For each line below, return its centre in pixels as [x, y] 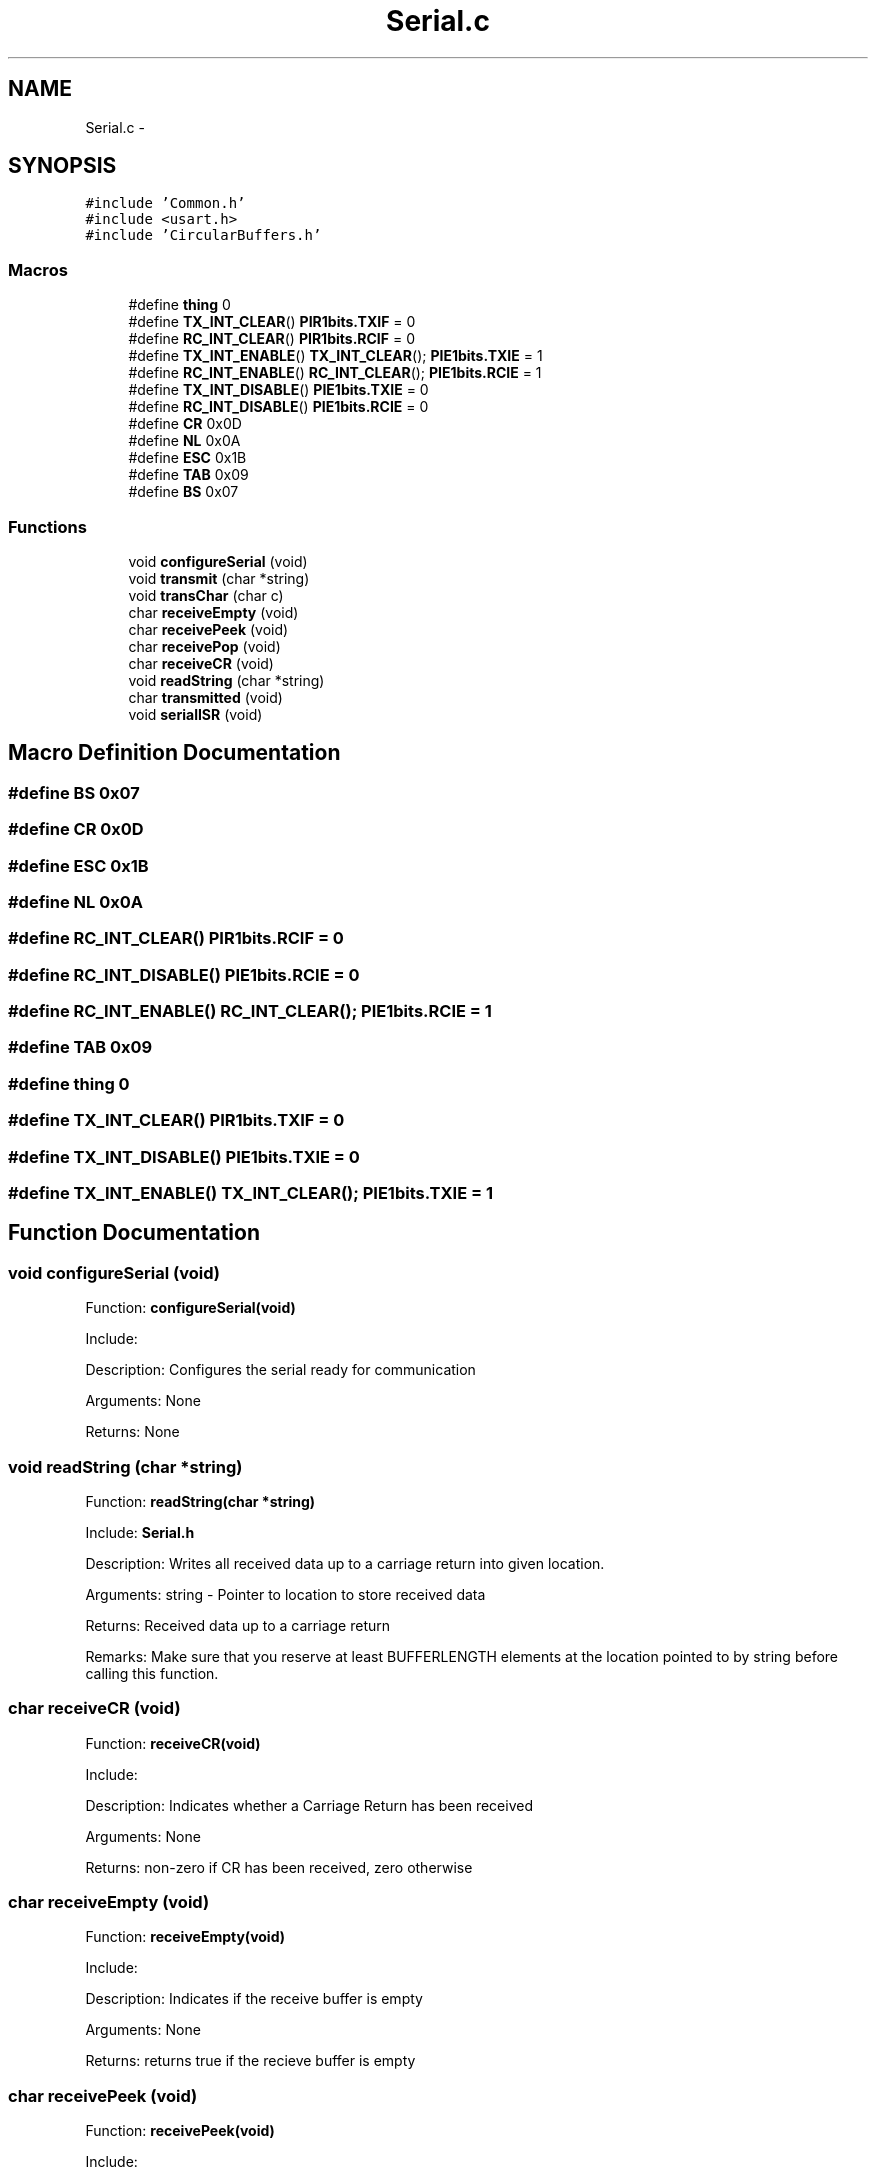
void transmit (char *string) [219, 578]
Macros [38, 269]
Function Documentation [134, 1233]
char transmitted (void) [205, 697]
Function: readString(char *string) [200, 1501]
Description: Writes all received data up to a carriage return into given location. [345, 1563]
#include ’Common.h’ [165, 203]
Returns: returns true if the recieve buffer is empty [250, 2061]
